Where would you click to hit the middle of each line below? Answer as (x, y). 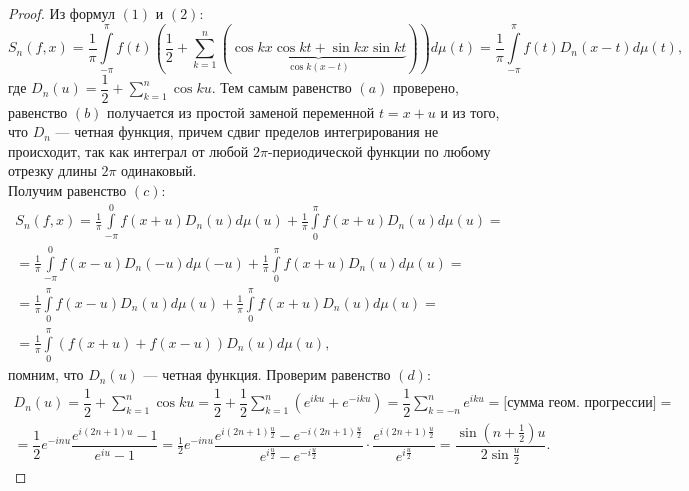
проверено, (425, 87)
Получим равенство (67, 190)
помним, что (46, 374)
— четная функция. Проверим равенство (267, 374)
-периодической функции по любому (379, 150)
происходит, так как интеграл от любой (128, 150)
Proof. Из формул (61, 13)
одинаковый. (159, 170)
